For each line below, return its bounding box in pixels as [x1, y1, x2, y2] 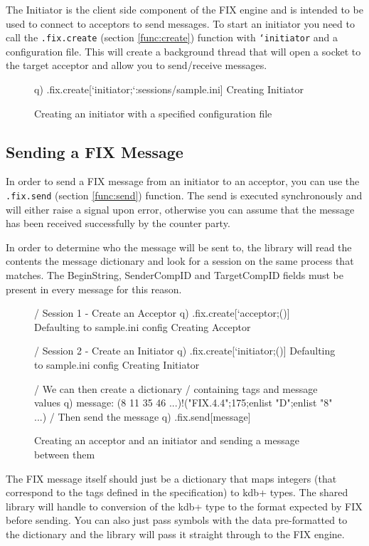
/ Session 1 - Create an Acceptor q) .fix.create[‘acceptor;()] [34, 305, 290, 320]
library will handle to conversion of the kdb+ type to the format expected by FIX [6, 498, 363, 513]
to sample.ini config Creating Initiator [34, 357, 200, 372]
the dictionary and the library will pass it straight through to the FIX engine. [6, 526, 345, 541]
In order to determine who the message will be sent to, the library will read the [6, 239, 352, 254]
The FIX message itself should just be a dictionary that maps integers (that [6, 471, 337, 485]
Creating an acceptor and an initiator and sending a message [34, 433, 299, 448]
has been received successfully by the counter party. [6, 216, 230, 231]
